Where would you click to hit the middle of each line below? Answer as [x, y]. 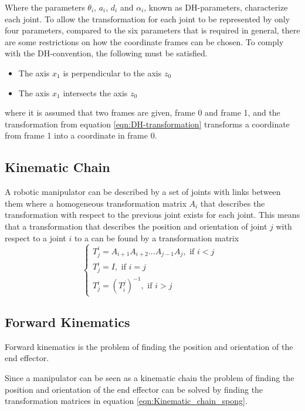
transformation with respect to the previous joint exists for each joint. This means [152, 215]
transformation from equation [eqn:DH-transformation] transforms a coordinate [147, 124]
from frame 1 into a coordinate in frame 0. [81, 135]
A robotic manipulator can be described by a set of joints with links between [143, 192]
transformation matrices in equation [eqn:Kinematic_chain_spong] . [126, 401]
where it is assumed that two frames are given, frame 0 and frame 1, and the [143, 112]
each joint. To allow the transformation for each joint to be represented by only [148, 18]
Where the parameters [45, 7]
